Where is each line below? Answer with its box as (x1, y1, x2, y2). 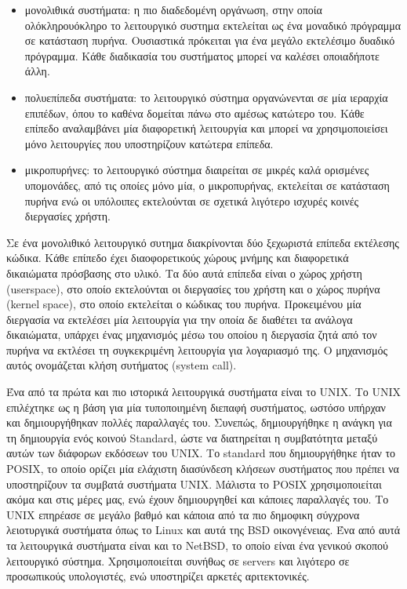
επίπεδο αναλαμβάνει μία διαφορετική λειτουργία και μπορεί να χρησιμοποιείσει (24, 120, 388, 136)
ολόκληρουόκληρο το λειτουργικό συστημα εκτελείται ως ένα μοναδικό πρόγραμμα (24, 16, 402, 33)
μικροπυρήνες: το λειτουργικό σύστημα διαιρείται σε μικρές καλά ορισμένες (24, 162, 369, 178)
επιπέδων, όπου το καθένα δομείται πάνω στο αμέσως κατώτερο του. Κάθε (24, 104, 365, 121)
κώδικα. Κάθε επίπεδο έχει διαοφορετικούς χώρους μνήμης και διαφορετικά (6, 249, 349, 266)
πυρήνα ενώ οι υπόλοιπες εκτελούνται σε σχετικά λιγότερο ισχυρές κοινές (24, 192, 359, 209)
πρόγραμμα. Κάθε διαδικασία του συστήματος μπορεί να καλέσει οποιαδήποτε (24, 47, 380, 64)
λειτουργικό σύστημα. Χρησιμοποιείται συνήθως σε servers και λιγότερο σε (6, 552, 350, 569)
